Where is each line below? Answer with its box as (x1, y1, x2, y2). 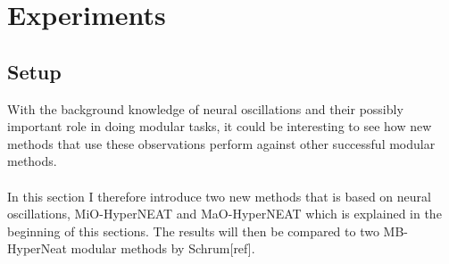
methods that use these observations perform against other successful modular (7, 134, 436, 153)
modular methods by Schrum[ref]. (71, 239, 255, 258)
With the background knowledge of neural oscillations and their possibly (7, 99, 403, 118)
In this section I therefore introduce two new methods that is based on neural (7, 186, 431, 205)
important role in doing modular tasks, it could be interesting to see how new (7, 117, 432, 136)
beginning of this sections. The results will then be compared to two (7, 221, 379, 240)
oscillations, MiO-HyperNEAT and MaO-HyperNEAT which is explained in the (7, 204, 442, 223)
